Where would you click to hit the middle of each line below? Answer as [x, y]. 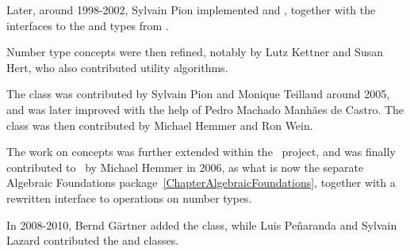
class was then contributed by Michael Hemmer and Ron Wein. [160, 125]
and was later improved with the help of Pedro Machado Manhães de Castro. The [205, 109]
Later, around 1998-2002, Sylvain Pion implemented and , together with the [191, 10]
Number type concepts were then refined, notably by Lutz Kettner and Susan [195, 52]
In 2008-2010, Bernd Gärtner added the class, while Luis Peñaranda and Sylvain [202, 224]
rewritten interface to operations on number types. [129, 198]
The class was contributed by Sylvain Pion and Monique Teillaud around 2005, [198, 94]
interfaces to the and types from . [88, 25]
